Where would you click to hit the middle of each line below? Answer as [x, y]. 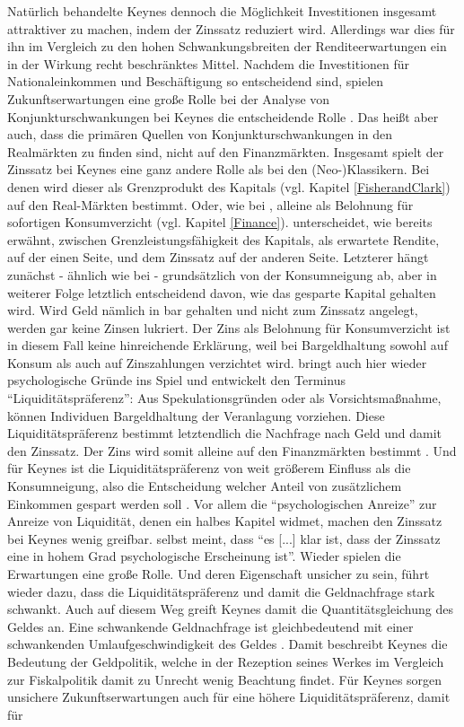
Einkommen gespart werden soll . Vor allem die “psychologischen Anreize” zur [222, 503]
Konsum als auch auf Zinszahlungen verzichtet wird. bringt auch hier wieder [217, 362]
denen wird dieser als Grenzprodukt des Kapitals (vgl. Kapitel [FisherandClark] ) [229, 186]
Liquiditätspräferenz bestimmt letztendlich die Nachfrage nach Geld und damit [224, 433]
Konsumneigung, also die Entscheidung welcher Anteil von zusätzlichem [205, 486]
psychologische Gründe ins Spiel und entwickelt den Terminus [176, 380]
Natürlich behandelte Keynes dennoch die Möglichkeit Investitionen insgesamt [222, 11]
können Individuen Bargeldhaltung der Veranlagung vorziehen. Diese [196, 415]
